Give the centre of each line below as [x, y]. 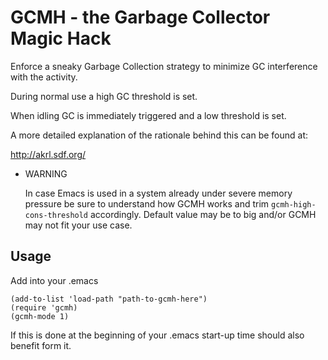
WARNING [46, 173]
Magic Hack [61, 38]
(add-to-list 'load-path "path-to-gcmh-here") [109, 299]
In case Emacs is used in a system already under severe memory [158, 193]
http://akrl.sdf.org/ [48, 154]
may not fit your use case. [78, 225]
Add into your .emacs [54, 280]
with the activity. [44, 77]
